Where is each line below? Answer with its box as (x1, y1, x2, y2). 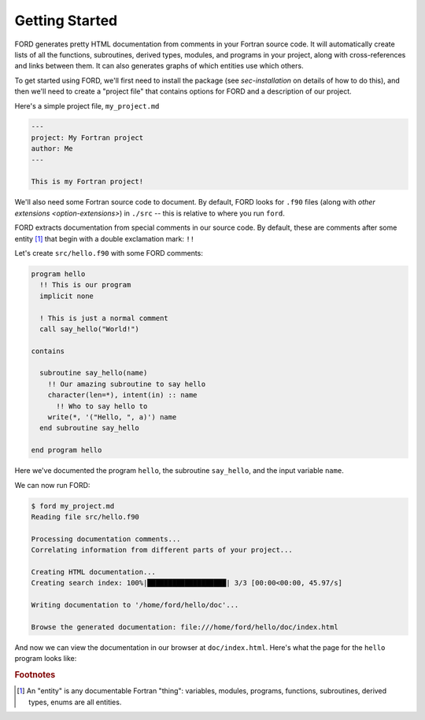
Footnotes (14, 670, 56, 681)
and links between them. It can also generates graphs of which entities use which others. (14, 61, 304, 71)
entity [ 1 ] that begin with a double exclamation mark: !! (14, 234, 195, 243)
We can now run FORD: (14, 480, 91, 489)
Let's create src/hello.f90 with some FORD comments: (14, 248, 204, 257)
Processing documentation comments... (31, 534, 181, 543)
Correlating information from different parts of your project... (31, 545, 293, 555)
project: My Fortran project (31, 133, 144, 142)
